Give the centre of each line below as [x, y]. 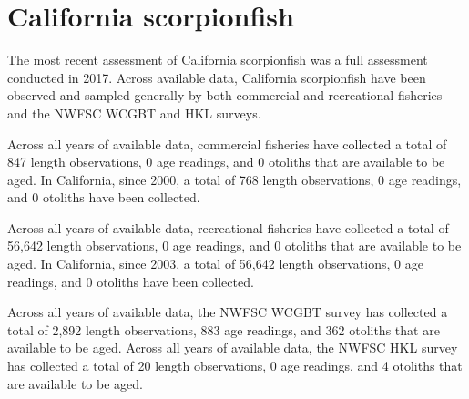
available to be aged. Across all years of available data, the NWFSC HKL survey [233, 348]
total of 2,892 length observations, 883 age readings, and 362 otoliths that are [224, 329]
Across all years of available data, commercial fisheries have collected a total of [227, 143]
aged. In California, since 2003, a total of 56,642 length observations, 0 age [215, 264]
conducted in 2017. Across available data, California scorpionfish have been [217, 77]
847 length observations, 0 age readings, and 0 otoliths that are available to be [226, 162]
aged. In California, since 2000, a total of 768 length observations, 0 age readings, [234, 179]
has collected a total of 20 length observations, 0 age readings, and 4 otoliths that [235, 366]
